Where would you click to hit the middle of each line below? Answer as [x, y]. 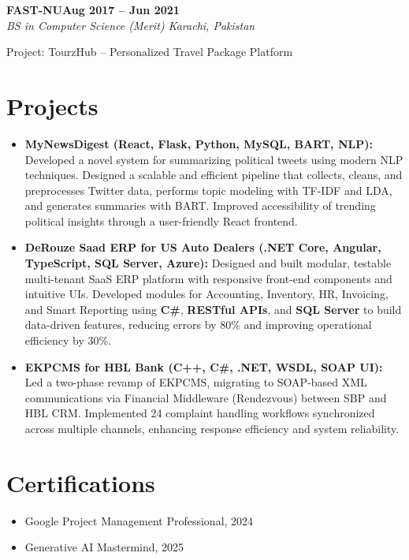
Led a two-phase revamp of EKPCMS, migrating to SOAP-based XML [196, 382]
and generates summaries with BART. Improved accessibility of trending [200, 205]
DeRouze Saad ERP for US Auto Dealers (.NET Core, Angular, [203, 247]
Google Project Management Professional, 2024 [139, 520]
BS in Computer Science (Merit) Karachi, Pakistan [131, 25]
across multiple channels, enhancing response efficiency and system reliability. [212, 428]
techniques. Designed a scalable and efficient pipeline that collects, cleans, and [214, 175]
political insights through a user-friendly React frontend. [161, 220]
